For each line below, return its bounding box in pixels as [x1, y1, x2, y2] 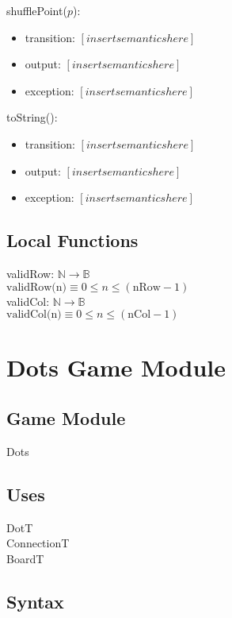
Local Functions [6, 228, 139, 253]
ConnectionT [6, 535, 70, 551]
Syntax [6, 589, 64, 613]
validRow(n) [6, 281, 67, 293]
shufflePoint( [6, 2, 67, 18]
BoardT [6, 550, 44, 566]
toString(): [6, 109, 58, 126]
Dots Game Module [6, 351, 226, 384]
